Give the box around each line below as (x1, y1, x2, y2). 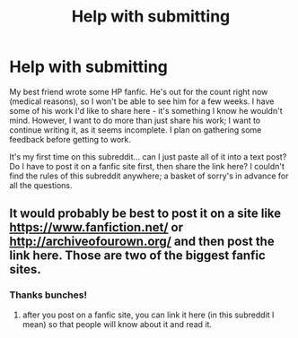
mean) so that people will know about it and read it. (22, 318, 213, 329)
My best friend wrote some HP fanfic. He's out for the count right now (9, 86, 268, 97)
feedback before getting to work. (9, 134, 132, 144)
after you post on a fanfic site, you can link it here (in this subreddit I (22, 309, 275, 320)
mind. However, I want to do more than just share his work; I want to (9, 115, 261, 126)
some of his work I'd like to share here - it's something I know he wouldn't (9, 105, 283, 116)
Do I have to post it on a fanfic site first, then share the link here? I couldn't (9, 160, 285, 171)
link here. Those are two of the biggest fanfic (9, 248, 267, 264)
